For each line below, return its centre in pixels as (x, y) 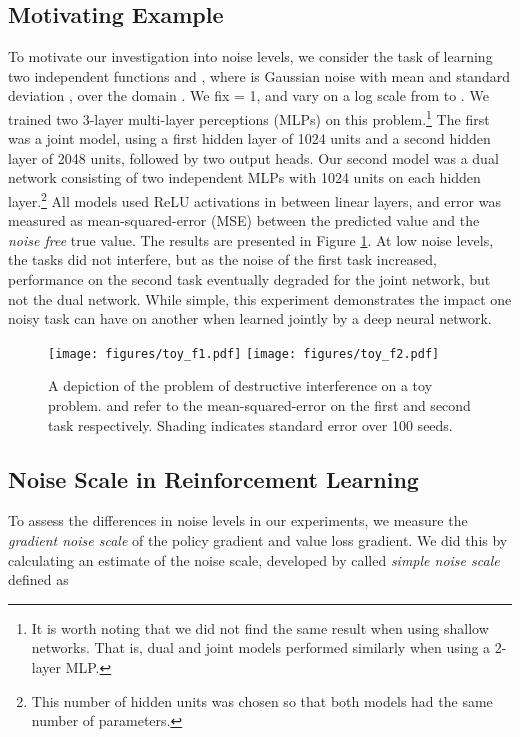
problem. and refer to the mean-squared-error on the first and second (259, 405)
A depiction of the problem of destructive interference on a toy (240, 385)
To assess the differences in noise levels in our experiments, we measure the (238, 520)
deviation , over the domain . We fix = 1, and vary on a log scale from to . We (248, 95)
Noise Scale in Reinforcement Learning (213, 478)
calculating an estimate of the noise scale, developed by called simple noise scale (254, 559)
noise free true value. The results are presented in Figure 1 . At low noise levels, (251, 239)
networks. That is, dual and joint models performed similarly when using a (261, 647)
